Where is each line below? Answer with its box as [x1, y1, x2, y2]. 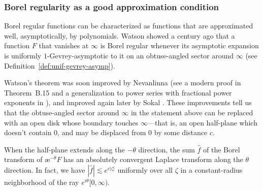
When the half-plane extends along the [4, 144, 125, 154]
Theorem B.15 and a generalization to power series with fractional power [4, 87, 232, 98]
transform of [4, 154, 43, 165]
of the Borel [203, 144, 240, 154]
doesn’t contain [4, 127, 52, 138]
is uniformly [4, 50, 42, 60]
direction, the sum [138, 144, 195, 154]
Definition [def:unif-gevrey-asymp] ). [4, 60, 115, 71]
